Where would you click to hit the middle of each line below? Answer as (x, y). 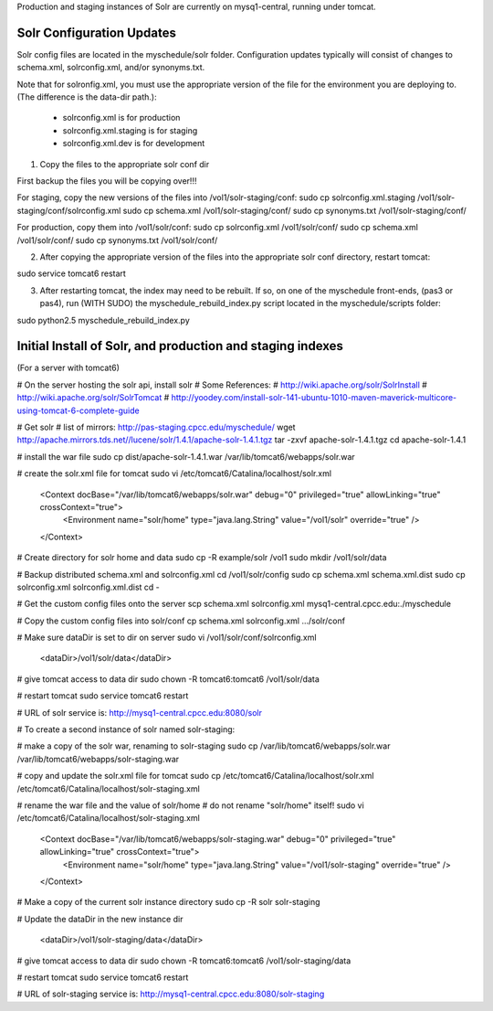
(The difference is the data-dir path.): (87, 97)
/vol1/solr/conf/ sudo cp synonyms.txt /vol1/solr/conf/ (117, 240)
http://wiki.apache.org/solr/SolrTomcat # (93, 398)
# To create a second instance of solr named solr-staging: (126, 729)
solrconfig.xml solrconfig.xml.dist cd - (88, 587)
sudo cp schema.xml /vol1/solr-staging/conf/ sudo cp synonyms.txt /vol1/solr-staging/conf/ (294, 210)
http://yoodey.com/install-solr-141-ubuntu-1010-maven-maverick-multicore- (314, 398)
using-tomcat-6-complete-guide (79, 410)
